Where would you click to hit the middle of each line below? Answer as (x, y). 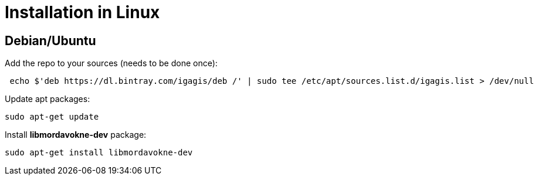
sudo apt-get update (52, 117)
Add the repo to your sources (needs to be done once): (111, 63)
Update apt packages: (48, 99)
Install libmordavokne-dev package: (76, 135)
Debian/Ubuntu (50, 40)
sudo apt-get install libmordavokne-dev (99, 153)
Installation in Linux (82, 12)
